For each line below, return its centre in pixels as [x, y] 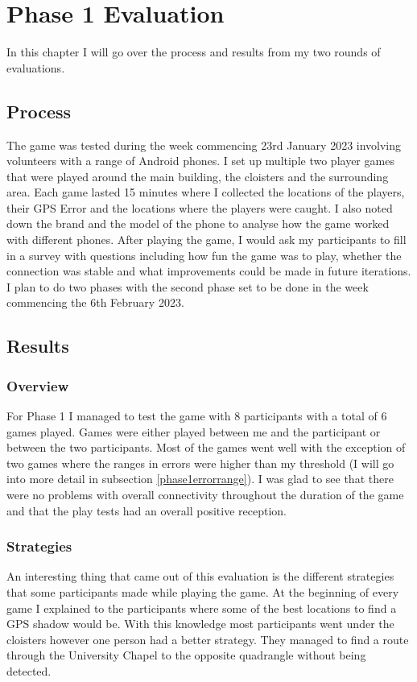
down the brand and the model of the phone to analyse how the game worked [198, 223]
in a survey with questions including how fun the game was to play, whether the [204, 255]
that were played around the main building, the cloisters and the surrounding [198, 176]
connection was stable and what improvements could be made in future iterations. [209, 271]
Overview [38, 385]
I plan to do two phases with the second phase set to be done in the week [188, 286]
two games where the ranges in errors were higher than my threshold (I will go [200, 463]
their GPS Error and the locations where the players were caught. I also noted [200, 207]
